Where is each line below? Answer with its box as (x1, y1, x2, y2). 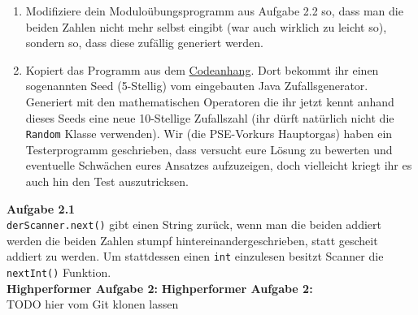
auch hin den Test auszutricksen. (25, 173, 189, 189)
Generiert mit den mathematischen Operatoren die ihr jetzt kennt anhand (25, 93, 394, 110)
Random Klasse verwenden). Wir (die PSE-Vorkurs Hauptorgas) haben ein (25, 125, 393, 142)
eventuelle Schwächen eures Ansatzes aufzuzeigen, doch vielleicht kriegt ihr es (25, 157, 412, 174)
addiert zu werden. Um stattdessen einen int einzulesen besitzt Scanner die (7, 248, 384, 265)
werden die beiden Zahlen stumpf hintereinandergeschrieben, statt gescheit (7, 231, 378, 248)
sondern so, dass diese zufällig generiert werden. (25, 34, 263, 51)
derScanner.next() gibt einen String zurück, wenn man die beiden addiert (7, 216, 381, 233)
